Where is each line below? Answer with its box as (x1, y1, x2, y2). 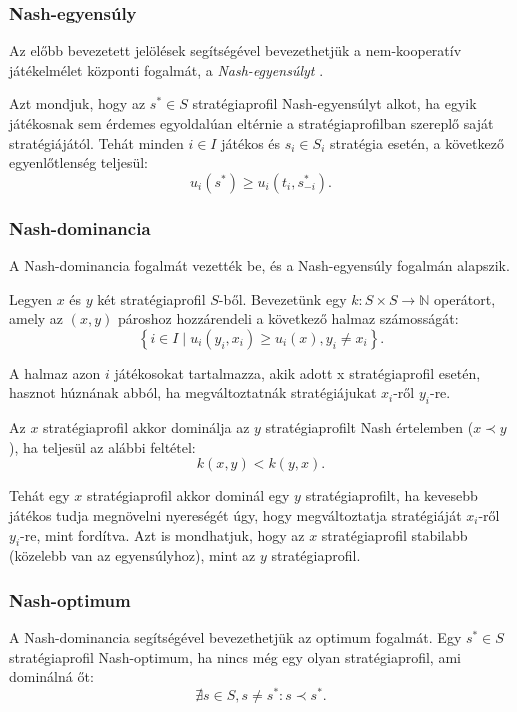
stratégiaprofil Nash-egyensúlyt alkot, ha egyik (192, 93, 477, 114)
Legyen (9, 288, 52, 309)
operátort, (433, 288, 496, 309)
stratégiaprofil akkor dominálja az (43, 417, 250, 438)
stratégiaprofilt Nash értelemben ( (265, 417, 474, 438)
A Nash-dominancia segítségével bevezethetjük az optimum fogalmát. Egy (9, 627, 462, 648)
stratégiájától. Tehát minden (9, 132, 184, 153)
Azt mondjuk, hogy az (9, 93, 146, 114)
